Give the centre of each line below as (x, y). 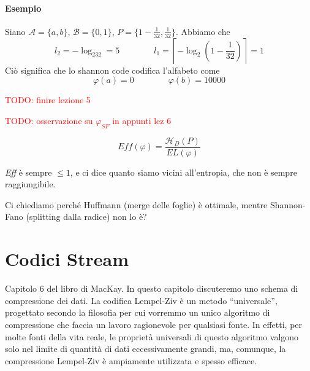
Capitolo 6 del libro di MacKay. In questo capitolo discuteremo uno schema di (152, 288)
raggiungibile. (30, 184)
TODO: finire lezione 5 (48, 100)
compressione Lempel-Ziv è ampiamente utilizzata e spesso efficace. (131, 360)
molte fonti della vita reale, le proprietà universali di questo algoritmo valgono (152, 336)
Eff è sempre (28, 172)
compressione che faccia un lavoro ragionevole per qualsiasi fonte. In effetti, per (154, 324)
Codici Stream (67, 259)
